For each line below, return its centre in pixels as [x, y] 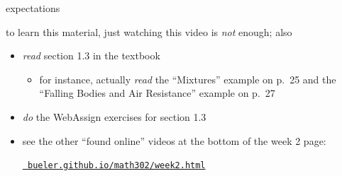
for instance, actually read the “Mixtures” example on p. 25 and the [188, 79]
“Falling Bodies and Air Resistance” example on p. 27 [157, 93]
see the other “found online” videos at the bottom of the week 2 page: [174, 140]
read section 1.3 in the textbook [91, 55]
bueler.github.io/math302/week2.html [116, 166]
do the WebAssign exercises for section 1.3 [114, 116]
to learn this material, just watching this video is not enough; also [149, 31]
